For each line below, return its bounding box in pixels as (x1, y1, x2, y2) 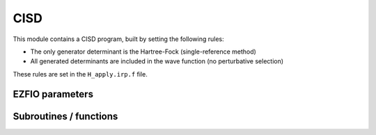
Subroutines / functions (13, 110, 118, 122)
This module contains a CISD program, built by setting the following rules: (13, 35, 224, 43)
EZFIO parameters (13, 88, 94, 100)
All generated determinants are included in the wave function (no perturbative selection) (30, 57, 284, 65)
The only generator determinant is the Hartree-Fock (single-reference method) (30, 47, 257, 56)
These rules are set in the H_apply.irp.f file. (13, 70, 148, 78)
